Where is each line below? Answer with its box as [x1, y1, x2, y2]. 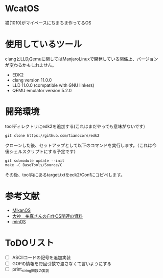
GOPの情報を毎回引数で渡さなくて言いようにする [12, 260, 112, 266]
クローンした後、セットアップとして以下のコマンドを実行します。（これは [5, 142, 153, 148]
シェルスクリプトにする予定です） [9, 148, 78, 154]
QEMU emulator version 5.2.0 [12, 87, 72, 93]
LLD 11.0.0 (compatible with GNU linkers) [12, 82, 94, 88]
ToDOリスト [5, 237, 54, 248]
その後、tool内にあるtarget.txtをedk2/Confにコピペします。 [5, 172, 125, 177]
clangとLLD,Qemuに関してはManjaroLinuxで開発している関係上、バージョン [5, 56, 158, 62]
